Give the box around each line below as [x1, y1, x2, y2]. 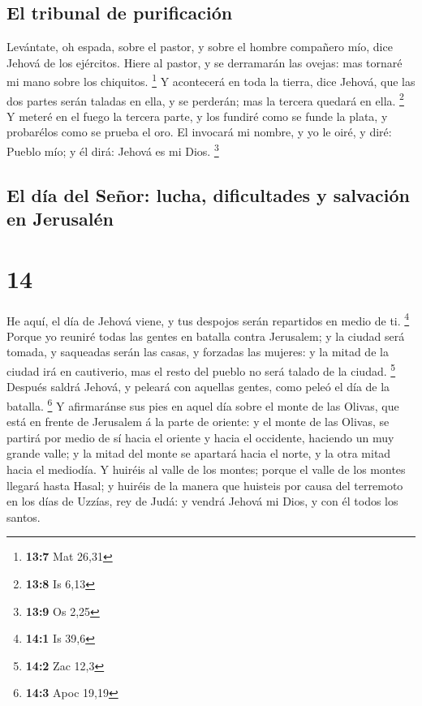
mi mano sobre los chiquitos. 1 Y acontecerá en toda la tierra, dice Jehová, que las [6, 71, 416, 90]
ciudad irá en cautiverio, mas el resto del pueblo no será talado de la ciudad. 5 [6, 360, 396, 379]
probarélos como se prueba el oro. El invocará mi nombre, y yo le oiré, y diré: [6, 123, 392, 140]
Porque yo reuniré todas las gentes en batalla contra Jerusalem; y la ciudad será [6, 327, 405, 344]
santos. [6, 508, 41, 525]
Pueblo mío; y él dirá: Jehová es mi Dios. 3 [6, 140, 219, 159]
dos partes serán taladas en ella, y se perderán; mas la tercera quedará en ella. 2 [6, 89, 404, 109]
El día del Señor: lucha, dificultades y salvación [6, 182, 410, 207]
